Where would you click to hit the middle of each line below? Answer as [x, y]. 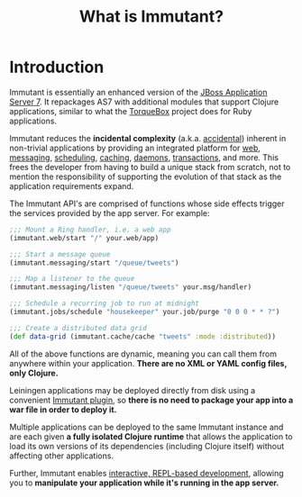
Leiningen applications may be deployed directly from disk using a [133, 390]
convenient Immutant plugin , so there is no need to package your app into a [151, 400]
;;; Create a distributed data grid [78, 328]
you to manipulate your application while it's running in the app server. [144, 483]
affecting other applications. [62, 456]
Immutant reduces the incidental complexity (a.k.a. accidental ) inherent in [148, 138]
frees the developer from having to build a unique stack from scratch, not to [150, 167]
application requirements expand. [72, 185]
